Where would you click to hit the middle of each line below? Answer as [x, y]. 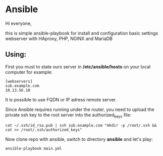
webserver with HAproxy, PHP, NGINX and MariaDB [59, 38]
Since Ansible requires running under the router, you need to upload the [80, 109]
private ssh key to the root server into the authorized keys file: [68, 115]
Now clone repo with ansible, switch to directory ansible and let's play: [79, 139]
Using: [16, 54]
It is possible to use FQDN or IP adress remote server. [61, 99]
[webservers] [19, 81]
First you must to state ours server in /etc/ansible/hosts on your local [78, 66]
